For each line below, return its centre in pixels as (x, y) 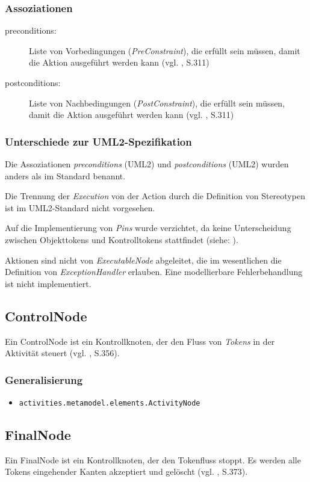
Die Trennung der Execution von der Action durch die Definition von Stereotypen (155, 196)
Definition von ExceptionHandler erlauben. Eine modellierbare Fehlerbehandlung (154, 272)
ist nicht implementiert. (48, 283)
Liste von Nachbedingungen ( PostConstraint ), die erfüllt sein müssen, (157, 103)
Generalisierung (44, 379)
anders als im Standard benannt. (65, 175)
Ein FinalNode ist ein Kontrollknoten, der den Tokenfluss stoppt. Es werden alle (153, 459)
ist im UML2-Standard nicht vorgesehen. (80, 207)
